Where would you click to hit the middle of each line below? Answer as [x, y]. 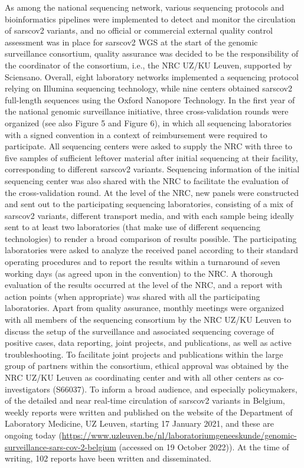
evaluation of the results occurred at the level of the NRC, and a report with [143, 285]
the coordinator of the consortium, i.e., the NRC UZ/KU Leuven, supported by [148, 65]
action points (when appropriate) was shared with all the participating [133, 296]
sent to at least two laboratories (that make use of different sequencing [133, 227]
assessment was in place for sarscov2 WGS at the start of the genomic [131, 42]
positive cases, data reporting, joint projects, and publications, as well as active [148, 343]
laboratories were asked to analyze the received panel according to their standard [152, 250]
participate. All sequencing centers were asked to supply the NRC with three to [149, 146]
